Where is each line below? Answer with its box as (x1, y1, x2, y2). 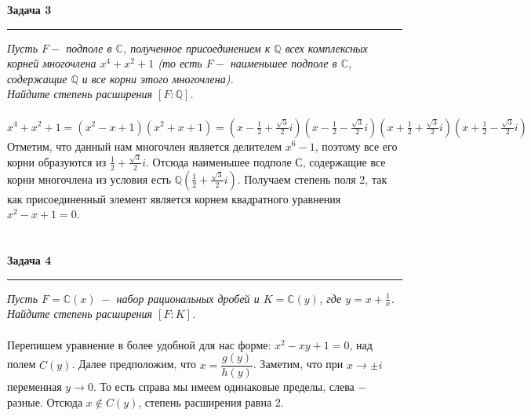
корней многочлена (7, 55, 96, 71)
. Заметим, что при (253, 356, 344, 372)
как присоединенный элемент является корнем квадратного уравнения (7, 190, 341, 206)
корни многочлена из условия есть (7, 170, 172, 187)
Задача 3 (7, 2, 52, 17)
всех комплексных (285, 39, 368, 56)
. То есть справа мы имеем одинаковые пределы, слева (93, 378, 355, 395)
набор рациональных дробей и (116, 290, 260, 306)
